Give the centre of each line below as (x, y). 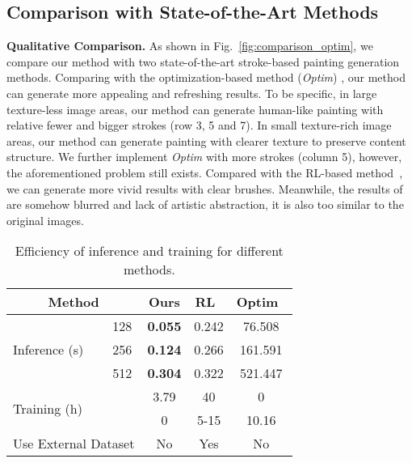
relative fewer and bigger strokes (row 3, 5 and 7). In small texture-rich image (199, 125)
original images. (45, 220)
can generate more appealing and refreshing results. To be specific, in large (192, 93)
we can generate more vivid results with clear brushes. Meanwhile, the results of (205, 188)
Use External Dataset (74, 444)
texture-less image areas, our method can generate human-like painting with (195, 109)
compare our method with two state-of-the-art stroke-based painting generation (203, 61)
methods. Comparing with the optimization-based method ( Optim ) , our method (206, 77)
